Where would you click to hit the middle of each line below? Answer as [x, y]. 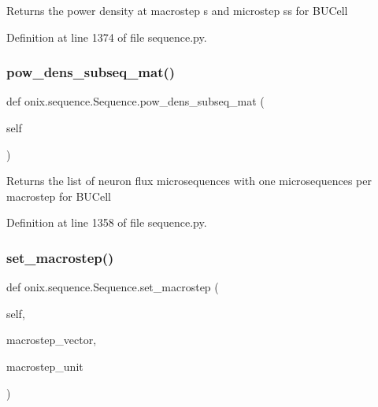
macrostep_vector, [52, 340]
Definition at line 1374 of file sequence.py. [107, 37]
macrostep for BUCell [59, 196]
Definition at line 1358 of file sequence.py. [107, 222]
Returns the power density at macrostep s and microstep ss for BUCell [177, 10]
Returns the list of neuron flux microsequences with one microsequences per [189, 181]
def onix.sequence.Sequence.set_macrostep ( [113, 287]
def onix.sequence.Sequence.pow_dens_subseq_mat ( [135, 101]
